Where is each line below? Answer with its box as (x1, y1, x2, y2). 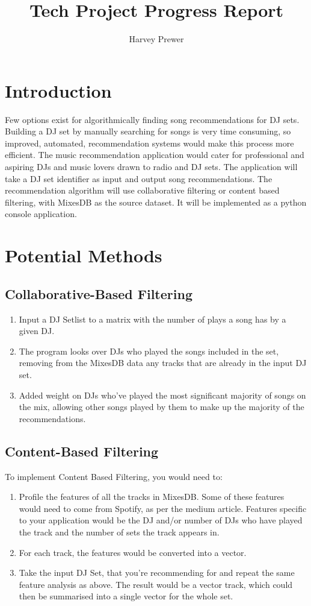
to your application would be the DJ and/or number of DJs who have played (19, 514, 303, 526)
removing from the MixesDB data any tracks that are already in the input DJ (19, 356, 307, 369)
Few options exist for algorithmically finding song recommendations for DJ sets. (5, 113, 300, 125)
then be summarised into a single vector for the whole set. (19, 590, 233, 602)
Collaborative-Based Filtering (5, 284, 192, 303)
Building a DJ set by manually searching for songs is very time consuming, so (5, 125, 291, 137)
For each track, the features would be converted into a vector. (19, 546, 247, 558)
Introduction (5, 78, 112, 103)
